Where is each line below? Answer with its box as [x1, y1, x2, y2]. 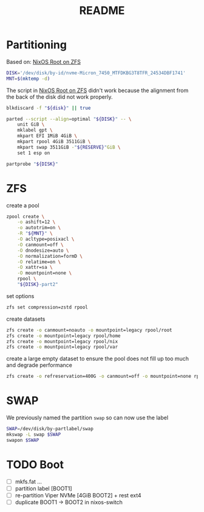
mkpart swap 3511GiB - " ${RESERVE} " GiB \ [17, 144, 121, 150]
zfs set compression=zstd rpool [6, 304, 88, 310]
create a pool [6, 202, 39, 209]
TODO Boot [6, 458, 64, 471]
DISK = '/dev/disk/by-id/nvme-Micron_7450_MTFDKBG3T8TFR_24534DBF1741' [6, 69, 186, 76]
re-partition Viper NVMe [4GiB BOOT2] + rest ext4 [15, 491, 141, 499]
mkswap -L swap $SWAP [6, 431, 61, 438]
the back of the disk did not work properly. [6, 93, 113, 101]
